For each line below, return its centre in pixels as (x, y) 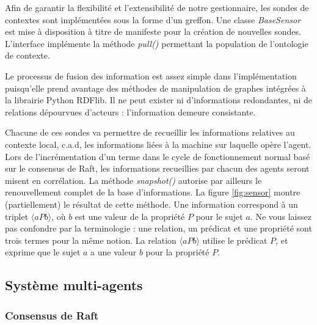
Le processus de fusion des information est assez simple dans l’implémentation (151, 75)
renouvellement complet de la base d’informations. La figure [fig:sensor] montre (153, 192)
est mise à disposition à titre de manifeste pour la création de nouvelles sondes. (153, 31)
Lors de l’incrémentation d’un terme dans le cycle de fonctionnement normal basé (158, 156)
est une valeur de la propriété (130, 216)
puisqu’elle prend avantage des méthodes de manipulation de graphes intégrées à (155, 88)
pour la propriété (177, 252)
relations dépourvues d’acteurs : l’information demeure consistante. (130, 111)
